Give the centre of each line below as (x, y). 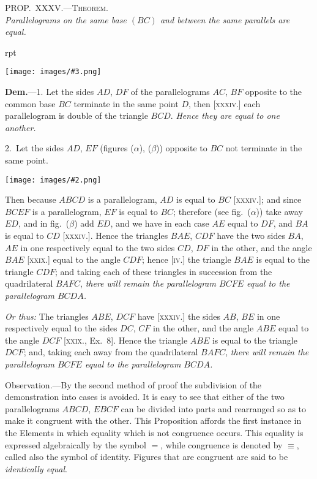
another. (21, 127)
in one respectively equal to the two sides (98, 247)
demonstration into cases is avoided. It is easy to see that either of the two (145, 397)
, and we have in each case (160, 223)
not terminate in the (264, 148)
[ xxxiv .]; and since (267, 199)
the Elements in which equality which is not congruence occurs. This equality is (154, 432)
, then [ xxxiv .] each (224, 103)
